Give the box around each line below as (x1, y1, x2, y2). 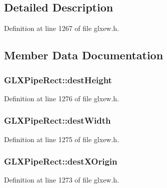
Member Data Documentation (4, 47, 163, 63)
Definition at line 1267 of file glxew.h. (4, 23, 119, 33)
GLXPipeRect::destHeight (4, 73, 112, 86)
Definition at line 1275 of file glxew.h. (4, 134, 119, 144)
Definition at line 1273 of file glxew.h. (4, 175, 119, 185)
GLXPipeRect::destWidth (4, 114, 111, 127)
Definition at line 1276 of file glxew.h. (4, 93, 119, 103)
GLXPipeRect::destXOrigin (4, 155, 117, 168)
